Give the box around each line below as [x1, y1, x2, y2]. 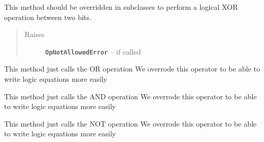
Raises [24, 29, 45, 40]
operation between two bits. [4, 11, 92, 22]
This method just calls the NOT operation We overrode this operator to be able [4, 118, 257, 129]
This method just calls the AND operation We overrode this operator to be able [4, 91, 257, 101]
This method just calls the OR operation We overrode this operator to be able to [4, 63, 260, 74]
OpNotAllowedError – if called [45, 46, 141, 57]
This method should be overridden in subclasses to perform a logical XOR [4, 2, 238, 12]
